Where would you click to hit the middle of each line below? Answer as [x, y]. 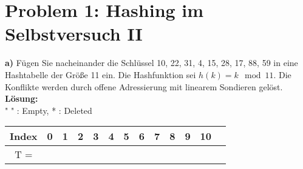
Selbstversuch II [74, 34]
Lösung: [22, 98]
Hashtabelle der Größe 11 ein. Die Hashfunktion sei [100, 74]
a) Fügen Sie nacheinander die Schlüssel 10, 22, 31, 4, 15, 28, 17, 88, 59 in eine [151, 63]
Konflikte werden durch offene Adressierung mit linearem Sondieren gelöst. [144, 86]
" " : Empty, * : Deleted [49, 110]
